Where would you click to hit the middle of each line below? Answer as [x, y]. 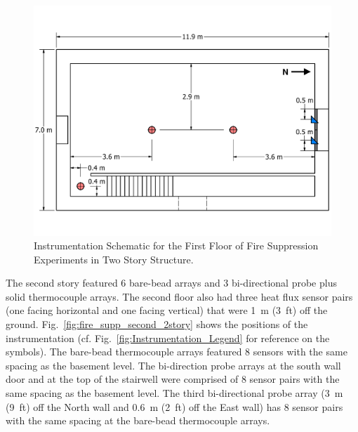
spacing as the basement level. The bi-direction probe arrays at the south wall [173, 365]
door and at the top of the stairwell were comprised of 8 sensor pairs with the [173, 379]
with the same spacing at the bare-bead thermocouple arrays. [138, 420]
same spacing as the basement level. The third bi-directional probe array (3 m [174, 393]
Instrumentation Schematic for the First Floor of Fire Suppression [176, 246]
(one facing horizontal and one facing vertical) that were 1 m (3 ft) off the [167, 310]
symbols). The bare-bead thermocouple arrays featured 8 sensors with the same [177, 352]
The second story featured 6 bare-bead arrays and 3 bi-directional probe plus [171, 283]
